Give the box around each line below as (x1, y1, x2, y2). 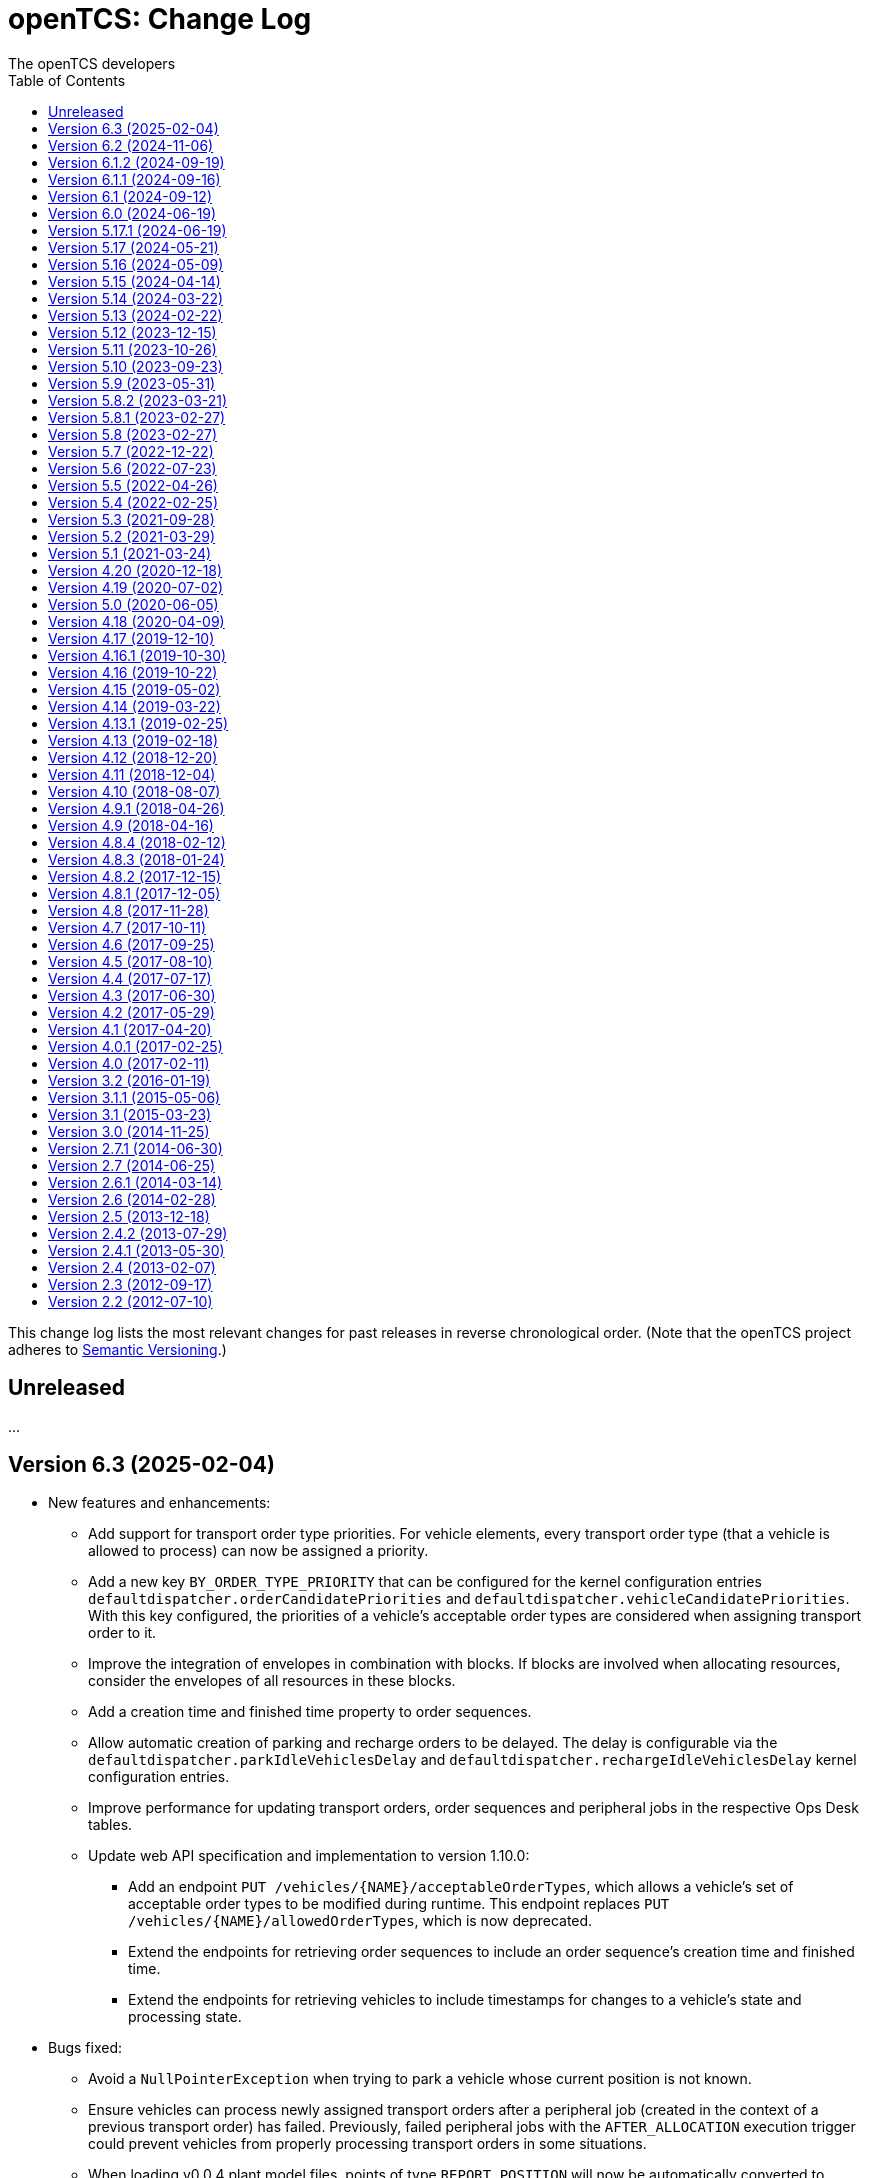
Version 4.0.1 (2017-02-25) (48, 1037, 223, 1055)
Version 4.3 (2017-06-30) (48, 986, 216, 1004)
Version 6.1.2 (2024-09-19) (48, 153, 225, 171)
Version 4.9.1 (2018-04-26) (48, 799, 225, 817)
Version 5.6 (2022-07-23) (48, 459, 217, 477)
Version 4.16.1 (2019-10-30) (48, 646, 227, 664)
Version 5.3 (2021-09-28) (48, 510, 215, 528)
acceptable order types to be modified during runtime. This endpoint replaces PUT (128, 1895, 670, 1913)
